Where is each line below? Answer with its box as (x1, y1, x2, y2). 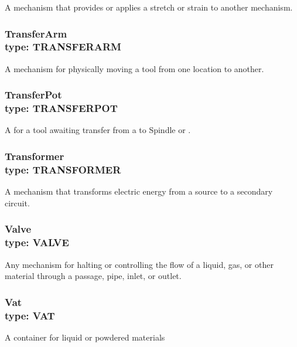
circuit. (5, 196, 30, 209)
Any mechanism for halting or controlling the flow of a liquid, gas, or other (5, 258, 274, 270)
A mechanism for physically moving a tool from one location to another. (5, 62, 264, 74)
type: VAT (5, 308, 55, 322)
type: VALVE (5, 235, 69, 250)
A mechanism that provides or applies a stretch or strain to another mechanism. (5, 1, 293, 13)
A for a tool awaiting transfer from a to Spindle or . (5, 124, 191, 136)
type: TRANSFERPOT (5, 101, 118, 115)
